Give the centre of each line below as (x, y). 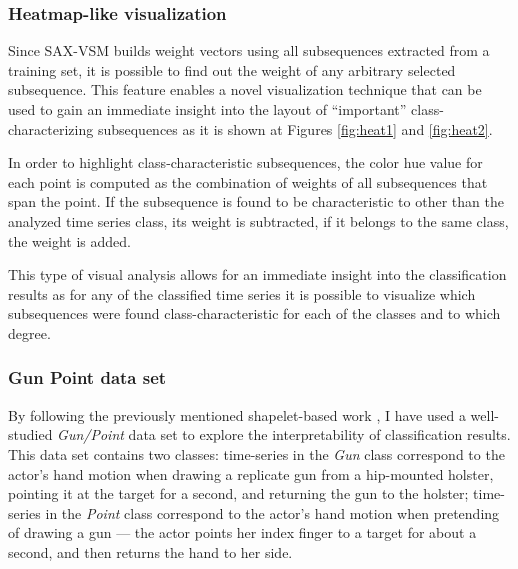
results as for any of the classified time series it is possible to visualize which (242, 293)
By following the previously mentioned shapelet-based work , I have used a (237, 414)
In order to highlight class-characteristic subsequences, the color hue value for (245, 162)
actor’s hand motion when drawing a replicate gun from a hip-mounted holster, (251, 473)
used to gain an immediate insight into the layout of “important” (207, 109)
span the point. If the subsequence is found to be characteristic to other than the (256, 201)
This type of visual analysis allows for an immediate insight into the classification (257, 274)
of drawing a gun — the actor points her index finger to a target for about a (242, 532)
